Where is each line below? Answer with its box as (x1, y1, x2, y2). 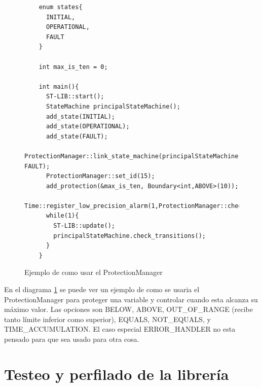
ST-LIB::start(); (46, 93, 104, 100)
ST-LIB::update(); (53, 222, 115, 230)
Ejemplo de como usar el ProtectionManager (24, 267, 163, 277)
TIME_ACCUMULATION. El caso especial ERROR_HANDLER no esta (4, 324, 236, 334)
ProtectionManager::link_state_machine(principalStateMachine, (24, 152, 242, 160)
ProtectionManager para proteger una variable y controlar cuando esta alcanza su (4, 294, 258, 304)
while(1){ (46, 212, 79, 220)
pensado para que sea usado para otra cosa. (4, 334, 139, 344)
